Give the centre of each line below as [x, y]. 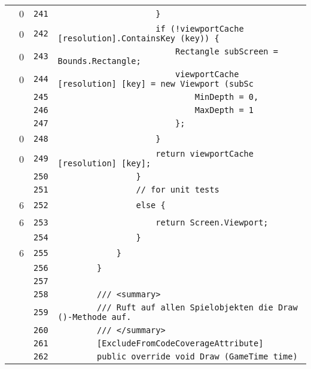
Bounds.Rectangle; [99, 61]
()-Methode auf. [94, 317]
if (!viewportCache [200, 29]
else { [151, 205]
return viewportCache [205, 154]
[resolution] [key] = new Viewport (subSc [155, 84]
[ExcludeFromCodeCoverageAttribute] [180, 343]
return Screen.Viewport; [212, 222]
